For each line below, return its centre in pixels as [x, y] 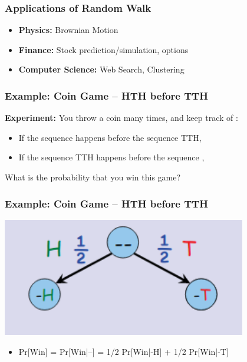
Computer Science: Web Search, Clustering [101, 69]
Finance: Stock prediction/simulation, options [103, 49]
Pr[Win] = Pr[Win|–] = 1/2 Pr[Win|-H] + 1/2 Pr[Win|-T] [123, 351]
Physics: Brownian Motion [68, 30]
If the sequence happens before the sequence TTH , [110, 137]
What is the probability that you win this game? [93, 177]
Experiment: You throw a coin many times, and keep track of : [121, 118]
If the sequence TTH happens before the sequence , [111, 157]
